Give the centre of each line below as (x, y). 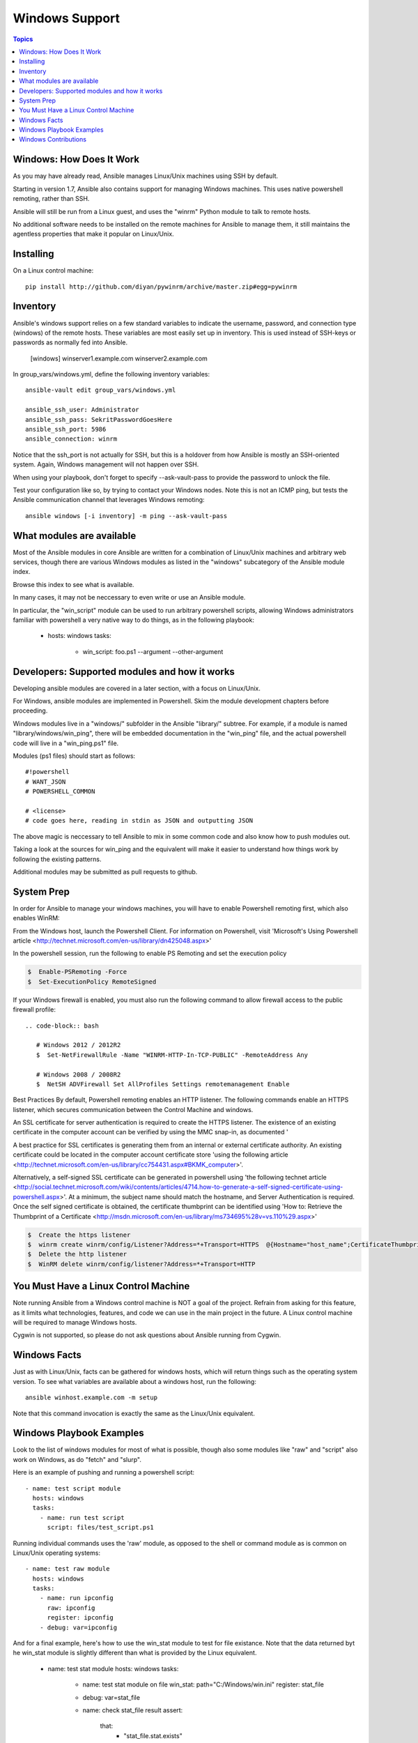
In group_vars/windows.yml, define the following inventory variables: (111, 374)
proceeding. (30, 710)
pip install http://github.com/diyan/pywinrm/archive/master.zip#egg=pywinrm (161, 287)
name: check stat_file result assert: (133, 1710)
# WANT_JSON (46, 782)
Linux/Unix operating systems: (57, 1553)
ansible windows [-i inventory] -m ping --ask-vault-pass (126, 516)
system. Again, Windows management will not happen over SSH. (106, 464)
